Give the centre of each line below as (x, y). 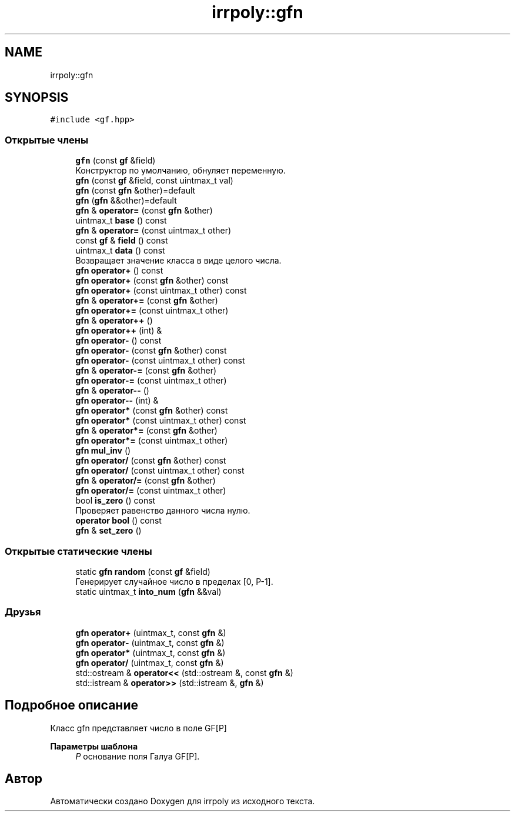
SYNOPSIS (37, 98)
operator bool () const (118, 521)
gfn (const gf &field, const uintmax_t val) (154, 181)
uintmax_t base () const (121, 221)
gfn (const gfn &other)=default (136, 191)
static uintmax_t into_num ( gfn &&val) (148, 591)
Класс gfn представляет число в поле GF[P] (138, 728)
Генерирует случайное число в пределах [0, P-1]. (174, 581)
